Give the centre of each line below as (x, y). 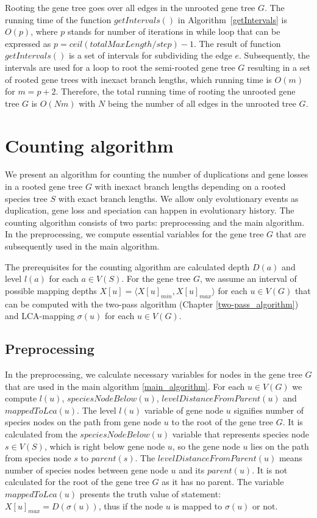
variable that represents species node (241, 433)
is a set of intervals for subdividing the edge (150, 55)
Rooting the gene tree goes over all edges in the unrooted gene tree (130, 7)
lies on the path (280, 446)
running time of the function (58, 19)
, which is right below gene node (105, 446)
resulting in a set (279, 67)
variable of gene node (184, 410)
